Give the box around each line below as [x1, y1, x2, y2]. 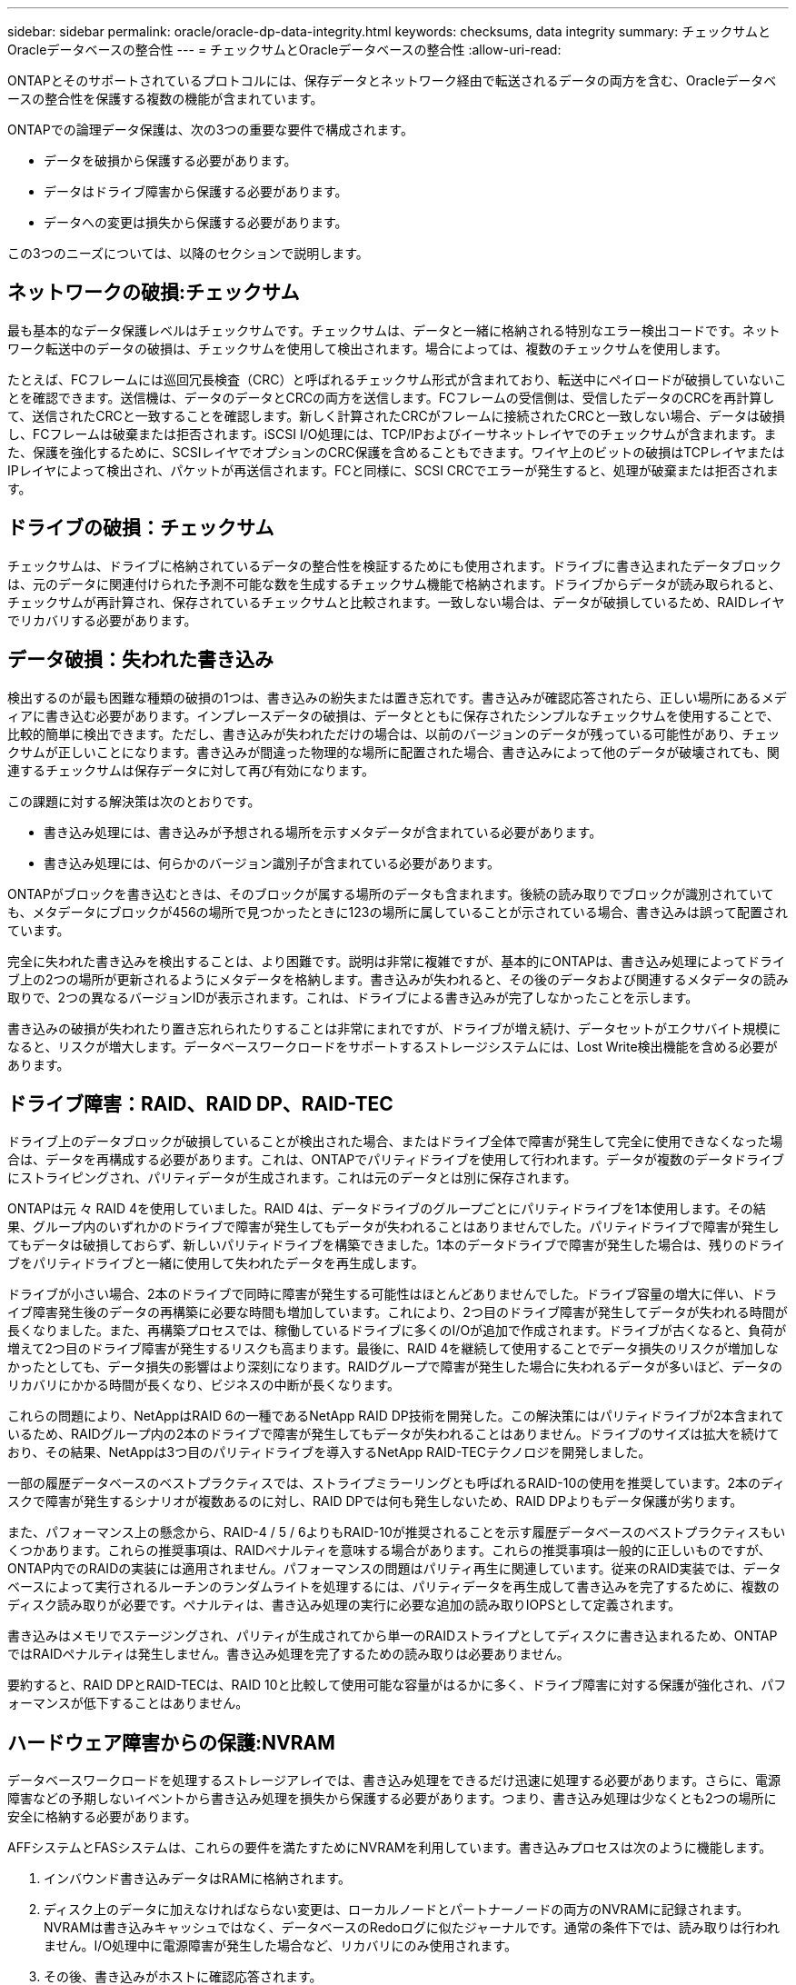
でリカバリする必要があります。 [7, 612, 197, 628]
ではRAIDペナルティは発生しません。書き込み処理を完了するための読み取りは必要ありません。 [7, 1646, 570, 1662]
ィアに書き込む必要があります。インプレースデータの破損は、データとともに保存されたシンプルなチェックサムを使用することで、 [7, 707, 780, 723]
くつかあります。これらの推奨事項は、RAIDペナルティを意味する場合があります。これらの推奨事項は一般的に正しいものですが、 [7, 1542, 771, 1559]
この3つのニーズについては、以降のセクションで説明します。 [7, 245, 369, 261]
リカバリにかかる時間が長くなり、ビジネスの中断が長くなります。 [7, 1377, 401, 1393]
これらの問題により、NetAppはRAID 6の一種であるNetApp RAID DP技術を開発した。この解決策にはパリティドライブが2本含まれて [7, 1408, 785, 1424]
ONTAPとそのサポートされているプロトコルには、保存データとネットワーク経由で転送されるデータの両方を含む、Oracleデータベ [7, 73, 777, 88]
